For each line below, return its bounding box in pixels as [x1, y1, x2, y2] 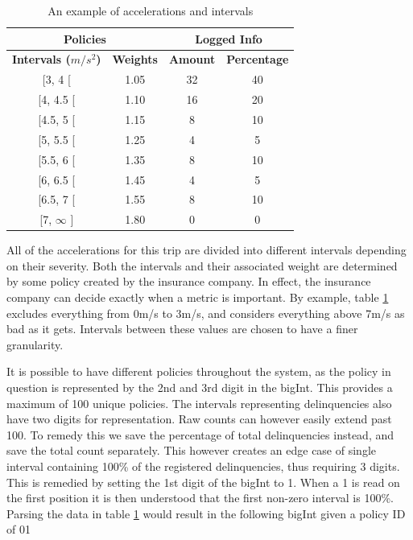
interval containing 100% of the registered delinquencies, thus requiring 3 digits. [6, 458, 400, 474]
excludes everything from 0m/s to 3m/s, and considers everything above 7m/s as [6, 304, 405, 321]
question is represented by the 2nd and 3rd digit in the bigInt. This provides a [6, 379, 393, 396]
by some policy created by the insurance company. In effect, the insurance [6, 273, 371, 290]
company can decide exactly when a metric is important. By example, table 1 [6, 289, 389, 306]
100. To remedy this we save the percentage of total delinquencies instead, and [6, 426, 394, 443]
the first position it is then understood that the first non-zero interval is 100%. [6, 489, 394, 506]
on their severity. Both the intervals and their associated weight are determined [6, 257, 398, 274]
